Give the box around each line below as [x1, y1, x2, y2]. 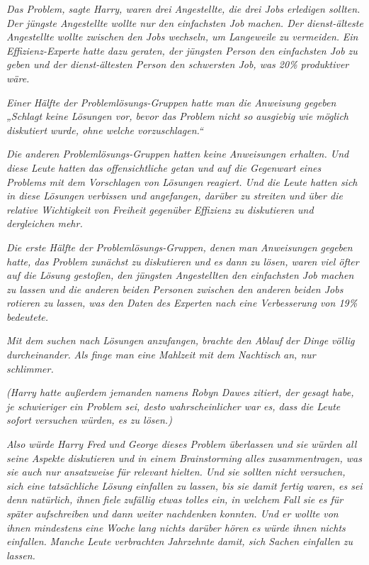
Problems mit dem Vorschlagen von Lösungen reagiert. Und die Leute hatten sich [6, 174, 358, 189]
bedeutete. [6, 309, 49, 324]
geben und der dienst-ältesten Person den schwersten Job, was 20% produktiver [6, 57, 349, 72]
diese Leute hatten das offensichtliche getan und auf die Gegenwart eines [6, 160, 322, 175]
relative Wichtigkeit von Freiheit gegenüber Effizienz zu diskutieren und [6, 202, 314, 216]
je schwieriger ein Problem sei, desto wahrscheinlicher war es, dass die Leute [6, 398, 341, 413]
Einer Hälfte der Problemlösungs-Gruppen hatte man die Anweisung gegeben [6, 94, 336, 109]
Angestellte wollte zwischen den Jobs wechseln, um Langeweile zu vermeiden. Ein [6, 29, 358, 44]
